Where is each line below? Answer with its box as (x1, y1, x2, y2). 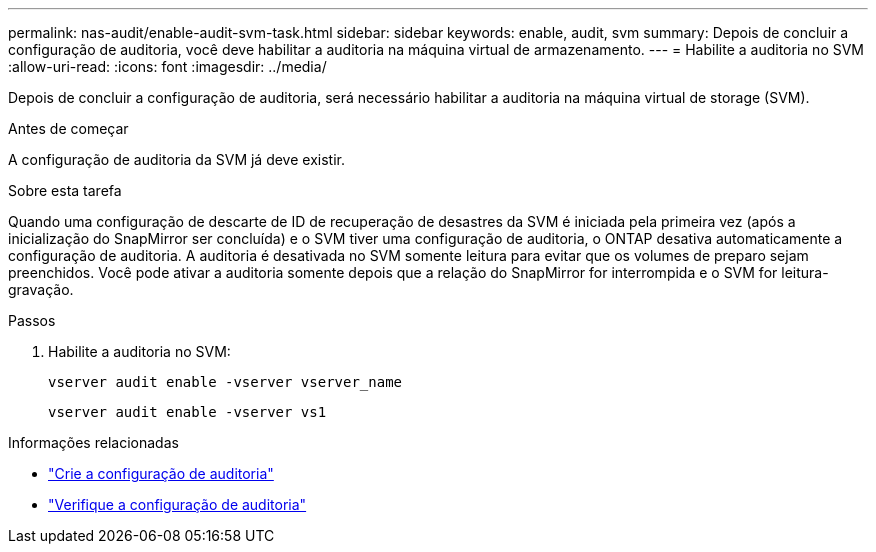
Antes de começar (8, 120, 129, 137)
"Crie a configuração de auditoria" (48, 465, 274, 482)
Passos (8, 312, 56, 329)
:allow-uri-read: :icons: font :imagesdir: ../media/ (8, 58, 327, 75)
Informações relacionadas (8, 434, 179, 451)
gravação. (8, 281, 74, 298)
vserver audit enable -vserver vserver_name (48, 374, 403, 390)
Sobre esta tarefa (8, 182, 122, 199)
